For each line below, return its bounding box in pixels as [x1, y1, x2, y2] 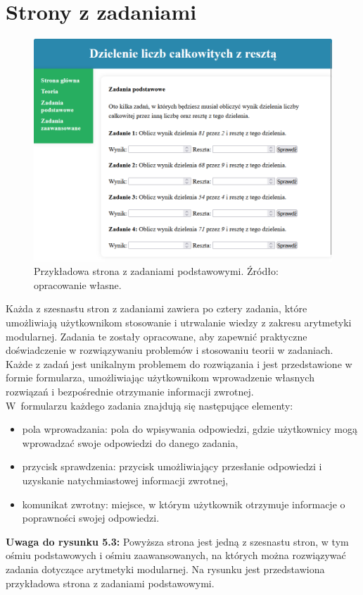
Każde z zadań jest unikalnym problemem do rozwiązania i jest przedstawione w [6, 356, 352, 371]
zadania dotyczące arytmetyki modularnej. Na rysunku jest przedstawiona [6, 561, 325, 576]
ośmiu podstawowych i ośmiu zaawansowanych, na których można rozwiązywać [6, 548, 346, 563]
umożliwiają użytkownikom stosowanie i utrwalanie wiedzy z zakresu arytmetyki [6, 315, 352, 330]
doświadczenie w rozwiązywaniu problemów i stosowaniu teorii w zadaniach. [6, 343, 333, 357]
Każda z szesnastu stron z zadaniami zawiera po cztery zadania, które [6, 301, 307, 316]
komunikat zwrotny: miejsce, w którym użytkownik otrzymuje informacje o [22, 496, 345, 511]
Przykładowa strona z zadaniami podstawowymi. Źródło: [34, 264, 279, 278]
